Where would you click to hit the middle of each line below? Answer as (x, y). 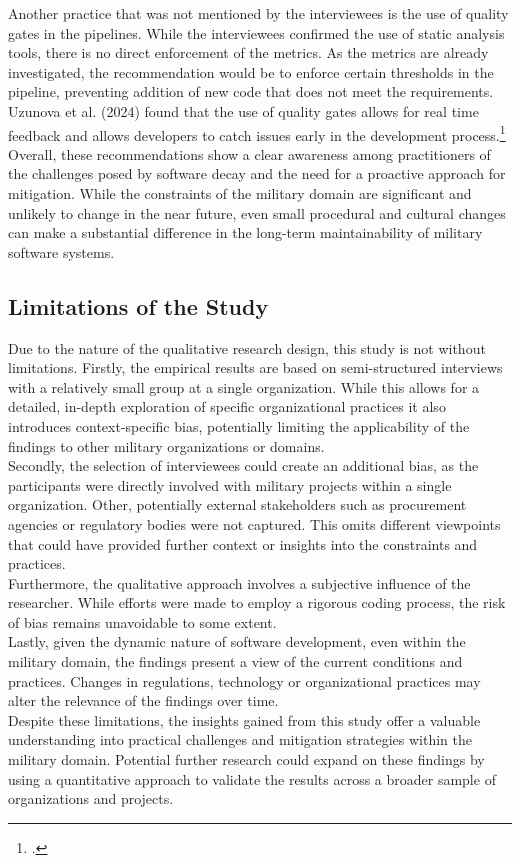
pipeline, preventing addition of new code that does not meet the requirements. (251, 91)
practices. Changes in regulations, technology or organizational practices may (244, 680)
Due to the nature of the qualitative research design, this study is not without (247, 347)
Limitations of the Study (138, 305)
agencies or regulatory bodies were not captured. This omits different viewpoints (254, 523)
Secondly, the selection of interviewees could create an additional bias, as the (243, 465)
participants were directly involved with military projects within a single (230, 484)
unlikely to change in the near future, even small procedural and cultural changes (257, 212)
